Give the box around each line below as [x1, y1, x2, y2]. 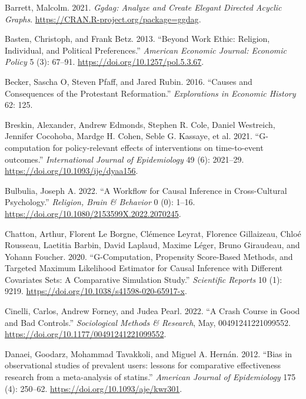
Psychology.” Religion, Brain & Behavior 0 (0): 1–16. [5, 196, 195, 208]
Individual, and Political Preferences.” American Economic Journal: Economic [5, 44, 287, 56]
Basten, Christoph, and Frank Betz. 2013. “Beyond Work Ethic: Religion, [5, 32, 270, 45]
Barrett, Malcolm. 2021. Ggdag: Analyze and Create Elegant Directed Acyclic [5, 1, 282, 13]
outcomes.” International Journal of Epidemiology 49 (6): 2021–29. [5, 153, 244, 165]
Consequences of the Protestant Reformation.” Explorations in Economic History [5, 87, 296, 99]
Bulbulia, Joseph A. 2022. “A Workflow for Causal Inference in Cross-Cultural [5, 184, 287, 196]
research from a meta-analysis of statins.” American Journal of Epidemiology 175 [5, 371, 296, 383]
